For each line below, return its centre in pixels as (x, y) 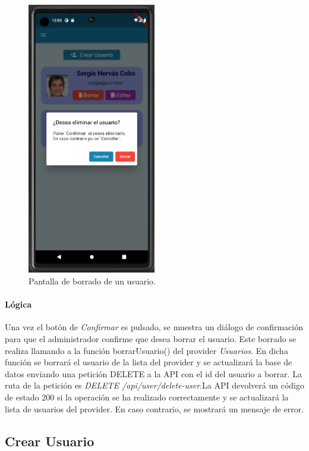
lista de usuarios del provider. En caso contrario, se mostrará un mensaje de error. (154, 408)
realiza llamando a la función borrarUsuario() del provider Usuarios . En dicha (146, 350)
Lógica (18, 304)
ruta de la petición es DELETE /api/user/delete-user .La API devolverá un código (154, 385)
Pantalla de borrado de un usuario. (92, 281)
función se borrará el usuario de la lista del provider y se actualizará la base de (149, 362)
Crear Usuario (50, 441)
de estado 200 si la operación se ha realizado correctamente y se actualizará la (147, 397)
